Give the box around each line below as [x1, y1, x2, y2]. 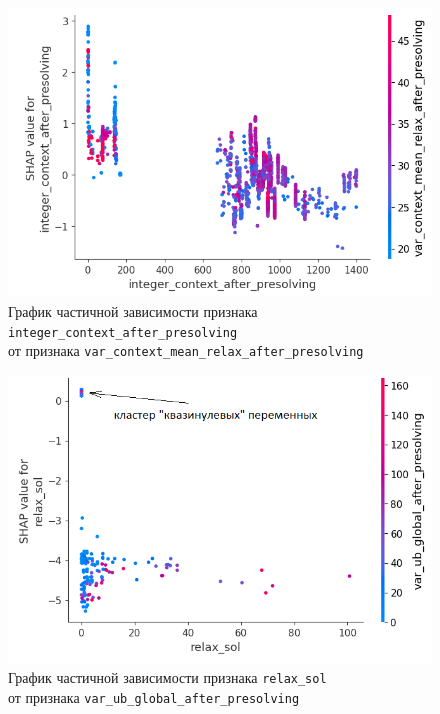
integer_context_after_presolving [8, 325, 238, 340]
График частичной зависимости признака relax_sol [8, 666, 327, 687]
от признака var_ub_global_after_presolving [8, 686, 300, 707]
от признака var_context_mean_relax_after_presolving [8, 340, 364, 361]
